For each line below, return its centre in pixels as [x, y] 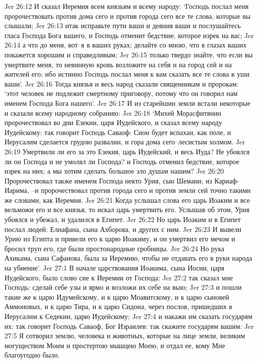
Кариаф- [227, 180]
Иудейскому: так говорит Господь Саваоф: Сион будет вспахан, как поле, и [118, 132]
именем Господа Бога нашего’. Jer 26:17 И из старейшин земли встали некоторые [128, 103]
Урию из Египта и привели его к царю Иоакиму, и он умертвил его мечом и [120, 239]
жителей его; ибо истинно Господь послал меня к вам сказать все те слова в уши [127, 74]
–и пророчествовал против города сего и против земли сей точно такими [141, 190]
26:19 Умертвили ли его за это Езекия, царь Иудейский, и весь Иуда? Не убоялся [127, 151]
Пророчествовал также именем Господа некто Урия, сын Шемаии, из [108, 180]
